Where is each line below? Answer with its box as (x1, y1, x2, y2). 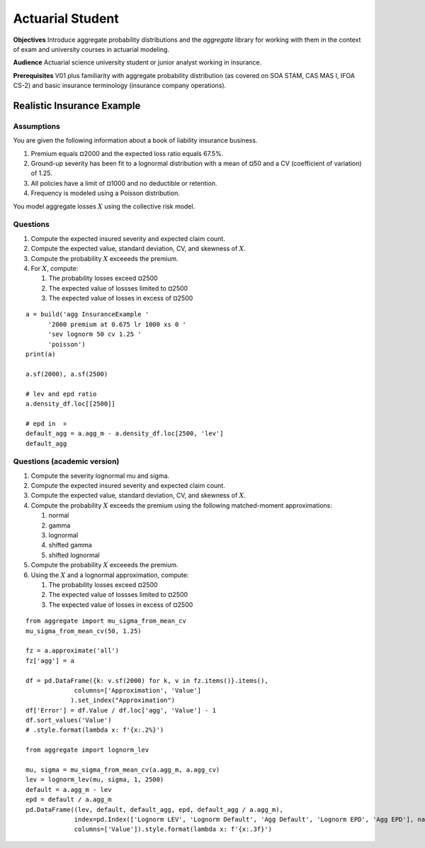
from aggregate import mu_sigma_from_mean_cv (25, 617, 187, 625)
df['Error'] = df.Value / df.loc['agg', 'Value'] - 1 (25, 706, 216, 714)
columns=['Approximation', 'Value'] (74, 686, 202, 694)
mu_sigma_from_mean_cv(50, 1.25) (25, 627, 142, 635)
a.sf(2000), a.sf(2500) (25, 369, 108, 378)
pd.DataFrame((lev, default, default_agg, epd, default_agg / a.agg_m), (25, 805, 283, 813)
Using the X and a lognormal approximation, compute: (30, 571, 189, 579)
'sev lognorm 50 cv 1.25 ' (47, 330, 142, 338)
